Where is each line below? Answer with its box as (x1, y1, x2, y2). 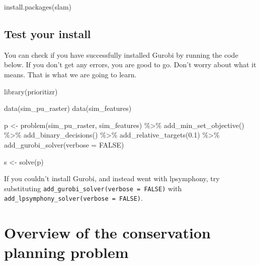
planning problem (4, 242, 129, 262)
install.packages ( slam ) (4, 2, 72, 12)
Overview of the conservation (4, 222, 211, 243)
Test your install (4, 26, 91, 41)
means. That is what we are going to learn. (4, 69, 137, 79)
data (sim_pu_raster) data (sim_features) (4, 103, 132, 113)
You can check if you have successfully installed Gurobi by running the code (4, 49, 238, 60)
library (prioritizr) (4, 86, 58, 96)
